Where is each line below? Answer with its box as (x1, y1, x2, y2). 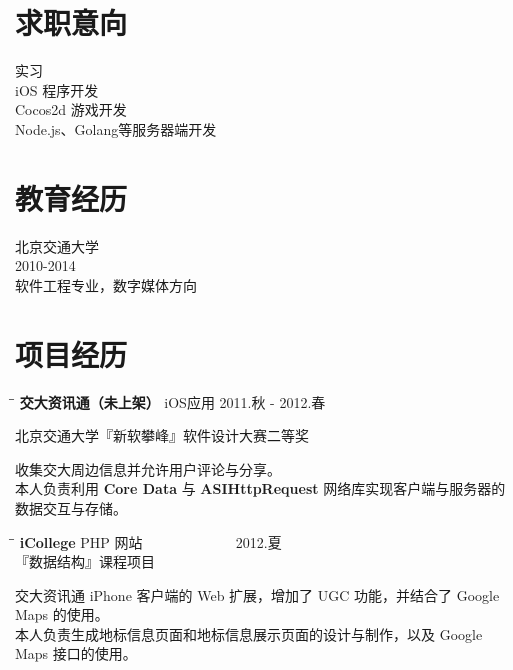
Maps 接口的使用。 (15, 643, 137, 664)
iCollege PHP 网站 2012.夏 (19, 531, 282, 552)
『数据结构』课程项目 (15, 551, 155, 572)
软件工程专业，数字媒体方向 (15, 274, 197, 295)
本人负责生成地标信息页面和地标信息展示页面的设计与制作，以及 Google (15, 623, 483, 644)
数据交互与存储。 (15, 497, 127, 518)
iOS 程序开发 (15, 79, 99, 100)
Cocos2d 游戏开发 (15, 99, 127, 120)
